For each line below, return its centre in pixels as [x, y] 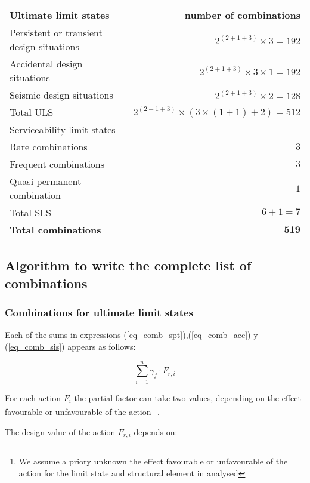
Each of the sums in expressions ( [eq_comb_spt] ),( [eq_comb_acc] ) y [131, 335]
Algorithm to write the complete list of [128, 265]
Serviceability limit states [63, 129]
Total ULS [32, 112]
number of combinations [242, 15]
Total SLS [31, 212]
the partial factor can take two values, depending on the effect [187, 397]
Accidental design [46, 64]
